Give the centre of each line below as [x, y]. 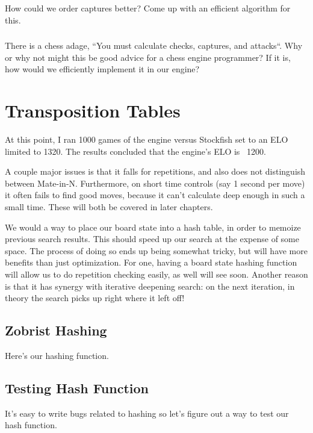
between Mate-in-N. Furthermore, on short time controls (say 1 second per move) [155, 183]
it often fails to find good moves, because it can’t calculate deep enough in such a [155, 195]
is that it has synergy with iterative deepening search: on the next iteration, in [150, 286]
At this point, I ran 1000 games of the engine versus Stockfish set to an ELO [147, 139]
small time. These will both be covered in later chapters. [109, 206]
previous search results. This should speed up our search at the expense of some [152, 239]
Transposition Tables [93, 111]
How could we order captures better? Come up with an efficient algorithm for [148, 8]
